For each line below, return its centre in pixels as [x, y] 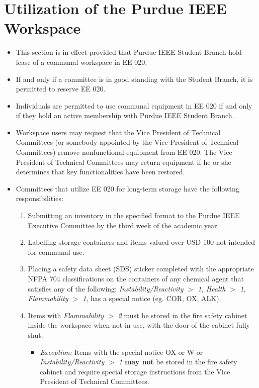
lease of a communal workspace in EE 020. [81, 62]
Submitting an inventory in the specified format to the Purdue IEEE [134, 215]
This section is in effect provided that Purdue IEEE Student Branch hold [129, 52]
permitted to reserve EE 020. [61, 89]
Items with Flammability [66, 315]
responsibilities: [39, 198]
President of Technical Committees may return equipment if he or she [123, 162]
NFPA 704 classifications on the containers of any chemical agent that [136, 278]
